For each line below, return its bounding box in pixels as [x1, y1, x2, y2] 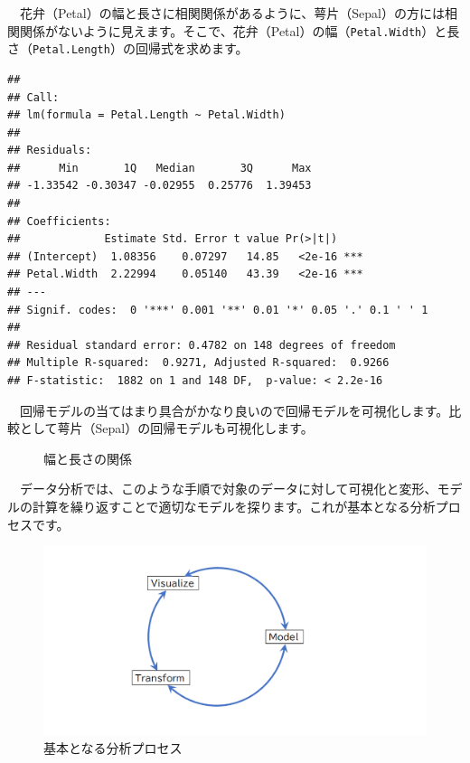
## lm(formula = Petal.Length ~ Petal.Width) [7, 108, 286, 122]
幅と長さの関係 [43, 448, 132, 467]
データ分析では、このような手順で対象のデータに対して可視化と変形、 [19, 479, 437, 498]
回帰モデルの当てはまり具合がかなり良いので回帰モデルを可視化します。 [19, 400, 449, 419]
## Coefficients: [7, 214, 111, 228]
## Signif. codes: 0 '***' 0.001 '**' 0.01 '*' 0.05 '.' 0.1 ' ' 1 [7, 303, 428, 316]
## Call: [7, 90, 60, 104]
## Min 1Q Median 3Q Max [7, 161, 312, 174]
